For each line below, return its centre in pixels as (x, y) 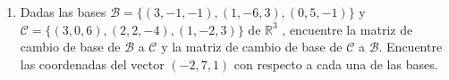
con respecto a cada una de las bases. (336, 64)
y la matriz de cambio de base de (252, 47)
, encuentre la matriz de (347, 29)
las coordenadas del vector (92, 64)
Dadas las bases (63, 12)
